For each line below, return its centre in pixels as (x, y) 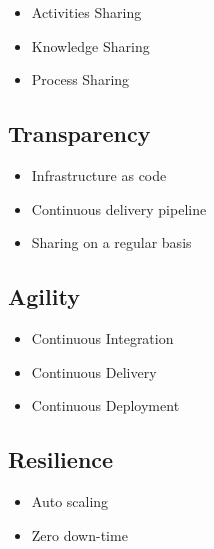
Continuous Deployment (105, 405)
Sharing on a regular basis (111, 242)
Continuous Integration (102, 337)
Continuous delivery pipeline (119, 208)
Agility (44, 296)
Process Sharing (80, 79)
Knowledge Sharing (90, 45)
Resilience (61, 459)
